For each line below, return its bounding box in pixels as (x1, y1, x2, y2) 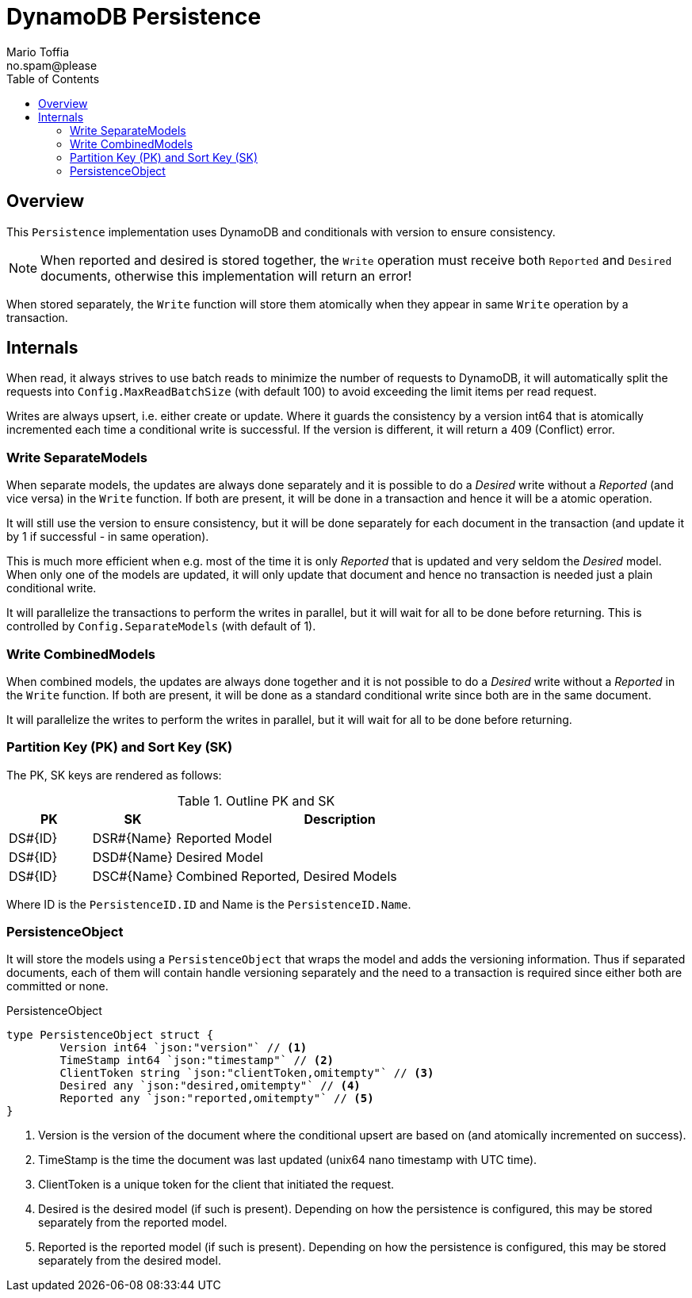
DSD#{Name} (92, 848, 174, 865)
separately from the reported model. (38, 1216, 227, 1230)
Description (304, 810, 376, 827)
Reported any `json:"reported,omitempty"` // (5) (59, 1092, 374, 1105)
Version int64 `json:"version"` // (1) (59, 1041, 308, 1055)
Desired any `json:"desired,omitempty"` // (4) (59, 1079, 361, 1093)
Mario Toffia (6, 44, 70, 59)
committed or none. (6, 979, 109, 994)
